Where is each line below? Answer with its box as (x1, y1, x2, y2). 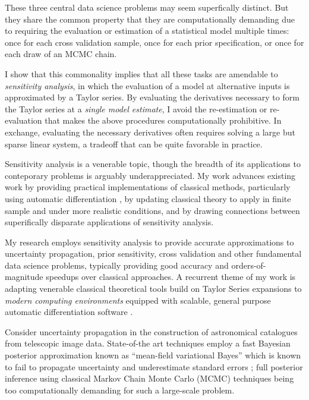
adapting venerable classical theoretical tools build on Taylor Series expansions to (5, 282, 302, 295)
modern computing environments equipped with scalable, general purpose (5, 294, 271, 306)
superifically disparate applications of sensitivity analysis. (5, 216, 214, 228)
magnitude (5, 270, 43, 283)
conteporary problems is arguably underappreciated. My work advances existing (5, 169, 296, 181)
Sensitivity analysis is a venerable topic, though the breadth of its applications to (5, 158, 301, 170)
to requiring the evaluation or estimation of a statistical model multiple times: (5, 24, 289, 37)
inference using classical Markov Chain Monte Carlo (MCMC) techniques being (5, 372, 294, 385)
